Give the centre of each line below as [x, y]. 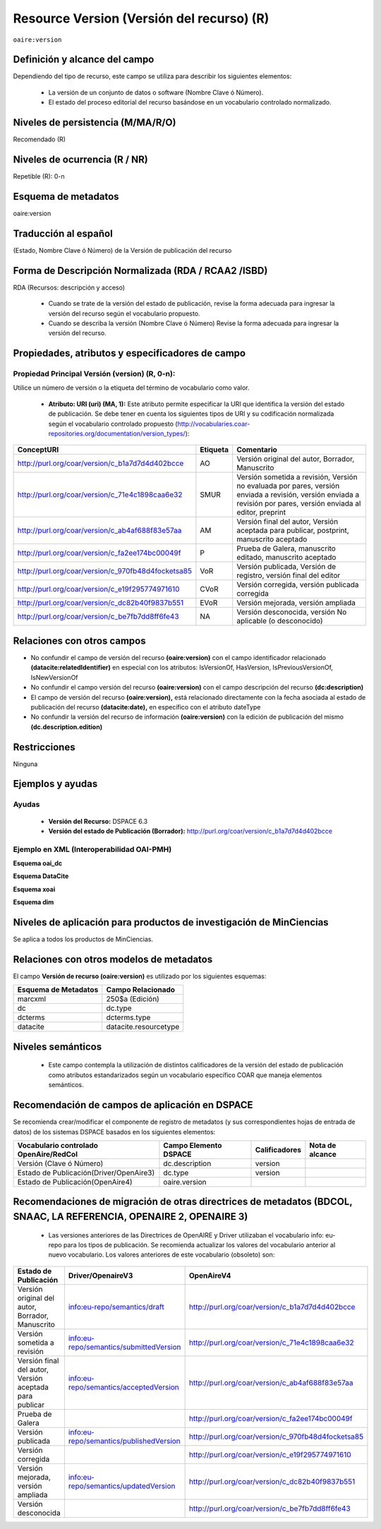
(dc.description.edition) [66, 726]
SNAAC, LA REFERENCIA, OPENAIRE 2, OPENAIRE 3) [131, 1217]
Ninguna [25, 764]
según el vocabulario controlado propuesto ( [113, 424]
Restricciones [44, 747]
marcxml [31, 999]
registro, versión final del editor [289, 575]
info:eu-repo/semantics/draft [116, 1307]
